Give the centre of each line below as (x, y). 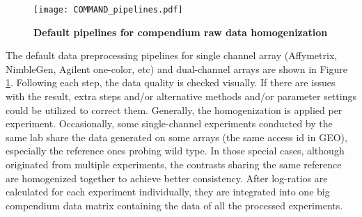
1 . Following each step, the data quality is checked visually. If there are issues (171, 82)
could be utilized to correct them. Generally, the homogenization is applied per (174, 110)
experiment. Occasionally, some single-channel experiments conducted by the (169, 123)
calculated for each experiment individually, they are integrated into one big (168, 192)
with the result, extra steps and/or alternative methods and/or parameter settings (181, 96)
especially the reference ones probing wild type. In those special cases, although (175, 151)
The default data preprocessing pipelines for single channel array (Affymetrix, (172, 55)
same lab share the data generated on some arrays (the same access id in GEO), (176, 137)
